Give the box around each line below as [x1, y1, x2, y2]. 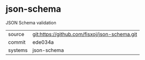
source [8, 30, 24, 37]
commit [8, 38, 26, 45]
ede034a [32, 38, 54, 45]
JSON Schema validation [5, 20, 56, 26]
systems [8, 47, 28, 54]
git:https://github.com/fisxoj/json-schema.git [32, 30, 138, 37]
